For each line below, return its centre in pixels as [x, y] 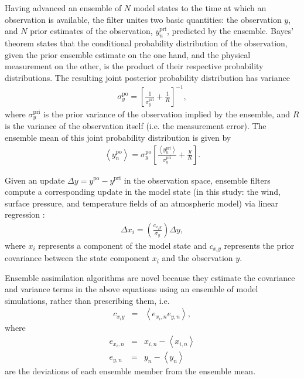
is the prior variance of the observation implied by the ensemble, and [167, 114]
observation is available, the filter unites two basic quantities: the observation [143, 19]
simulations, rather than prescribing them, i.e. [87, 300]
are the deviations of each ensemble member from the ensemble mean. [130, 371]
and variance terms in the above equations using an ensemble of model [131, 289]
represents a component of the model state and [123, 245]
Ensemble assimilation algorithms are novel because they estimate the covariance [150, 277]
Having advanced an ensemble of [63, 8]
